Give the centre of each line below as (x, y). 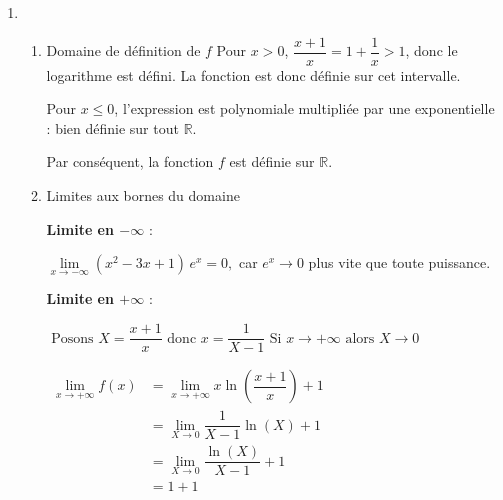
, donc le (431, 50)
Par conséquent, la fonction (130, 161)
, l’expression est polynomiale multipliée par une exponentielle (304, 108)
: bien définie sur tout (112, 127)
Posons (72, 338)
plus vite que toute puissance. (399, 262)
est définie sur (272, 161)
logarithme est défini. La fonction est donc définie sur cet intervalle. (253, 74)
